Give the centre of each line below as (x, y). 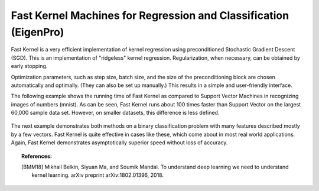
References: (37, 156)
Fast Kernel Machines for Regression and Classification (150, 15)
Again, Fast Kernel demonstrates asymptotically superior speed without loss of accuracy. (119, 143)
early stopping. (29, 66)
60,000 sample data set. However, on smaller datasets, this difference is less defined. (115, 113)
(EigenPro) (38, 32)
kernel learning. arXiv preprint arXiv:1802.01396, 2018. (97, 175)
